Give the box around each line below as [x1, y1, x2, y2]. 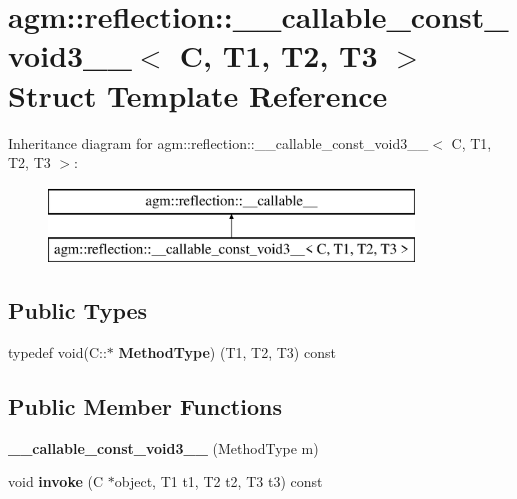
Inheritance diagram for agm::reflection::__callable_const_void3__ [8, 132, 429, 153]
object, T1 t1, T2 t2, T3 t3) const [114, 471, 323, 492]
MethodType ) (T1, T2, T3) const [118, 342, 336, 363]
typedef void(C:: [8, 342, 107, 363]
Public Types [8, 295, 148, 326]
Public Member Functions [8, 391, 282, 422]
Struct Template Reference [8, 74, 388, 115]
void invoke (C [8, 471, 104, 492]
